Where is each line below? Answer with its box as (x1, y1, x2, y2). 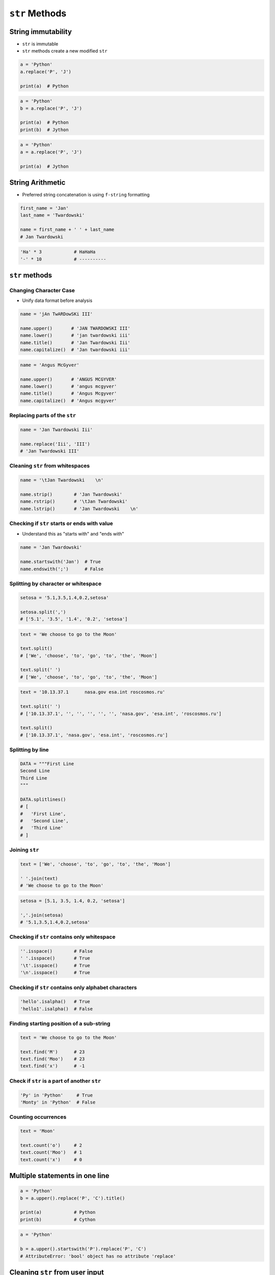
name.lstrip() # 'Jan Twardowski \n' (20, 505, 139, 512)
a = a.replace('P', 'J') (20, 149, 82, 155)
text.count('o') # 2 (20, 1142, 82, 1148)
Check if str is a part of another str (9, 1077, 101, 1084)
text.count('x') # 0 (20, 1157, 82, 1162)
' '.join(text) (20, 875, 58, 881)
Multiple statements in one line (9, 1171, 109, 1180)
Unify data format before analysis (22, 297, 93, 303)
